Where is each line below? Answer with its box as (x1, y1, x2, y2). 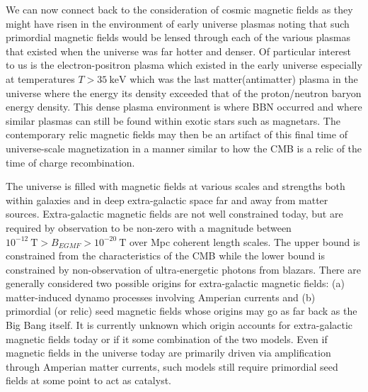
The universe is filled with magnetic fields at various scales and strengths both (6, 179, 345, 194)
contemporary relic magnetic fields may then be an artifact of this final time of (6, 127, 347, 142)
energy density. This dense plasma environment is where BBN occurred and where (6, 99, 362, 114)
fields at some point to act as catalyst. (6, 373, 171, 388)
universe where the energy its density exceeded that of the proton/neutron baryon (6, 85, 362, 100)
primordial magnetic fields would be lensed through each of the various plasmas (6, 30, 351, 45)
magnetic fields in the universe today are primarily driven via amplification (6, 345, 331, 360)
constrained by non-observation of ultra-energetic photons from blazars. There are (6, 262, 361, 276)
